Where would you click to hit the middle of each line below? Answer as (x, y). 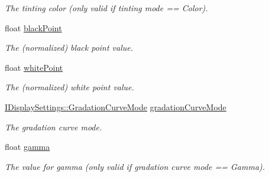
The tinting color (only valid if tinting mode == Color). (106, 8)
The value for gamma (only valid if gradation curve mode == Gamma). (135, 166)
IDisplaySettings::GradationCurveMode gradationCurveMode (116, 106)
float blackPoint (33, 27)
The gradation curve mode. (54, 127)
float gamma (27, 147)
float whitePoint (34, 67)
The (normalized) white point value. (69, 87)
